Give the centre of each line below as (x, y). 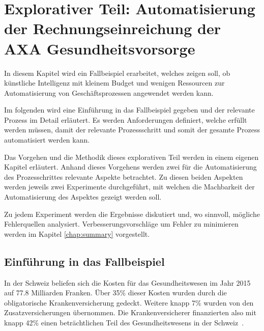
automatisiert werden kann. (47, 140)
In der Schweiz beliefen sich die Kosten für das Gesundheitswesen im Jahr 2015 (127, 282)
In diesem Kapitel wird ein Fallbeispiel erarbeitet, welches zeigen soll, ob (117, 73)
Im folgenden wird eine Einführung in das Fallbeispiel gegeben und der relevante (129, 110)
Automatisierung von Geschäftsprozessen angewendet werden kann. (109, 92)
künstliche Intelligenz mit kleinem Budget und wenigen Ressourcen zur (114, 83)
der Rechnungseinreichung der (112, 28)
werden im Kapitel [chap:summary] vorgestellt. (77, 233)
